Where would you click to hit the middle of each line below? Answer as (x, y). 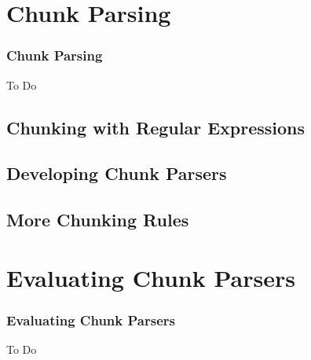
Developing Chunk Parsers (117, 173)
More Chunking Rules (98, 220)
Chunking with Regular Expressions (155, 127)
